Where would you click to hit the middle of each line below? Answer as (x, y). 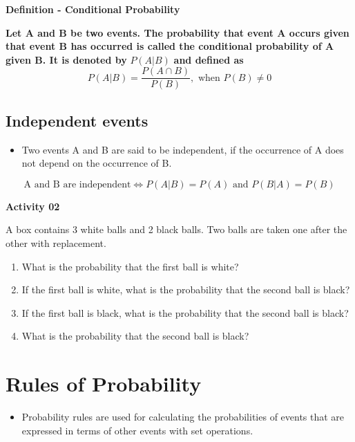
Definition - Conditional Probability (93, 9)
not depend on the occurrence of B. (97, 163)
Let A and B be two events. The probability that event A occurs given (177, 32)
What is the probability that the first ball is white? (130, 266)
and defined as (209, 59)
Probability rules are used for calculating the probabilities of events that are (183, 417)
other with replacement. (56, 243)
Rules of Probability (104, 384)
